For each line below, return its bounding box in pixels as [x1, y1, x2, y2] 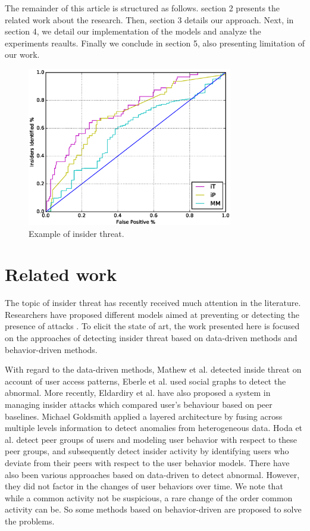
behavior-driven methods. [5, 343, 98, 355]
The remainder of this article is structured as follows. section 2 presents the [5, 2, 280, 14]
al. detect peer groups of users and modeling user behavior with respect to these [5, 433, 298, 445]
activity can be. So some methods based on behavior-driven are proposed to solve [5, 503, 302, 516]
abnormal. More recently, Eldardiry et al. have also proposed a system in [5, 386, 271, 399]
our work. [5, 48, 40, 61]
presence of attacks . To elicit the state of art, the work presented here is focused [5, 320, 300, 332]
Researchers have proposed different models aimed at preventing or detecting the [5, 308, 299, 320]
